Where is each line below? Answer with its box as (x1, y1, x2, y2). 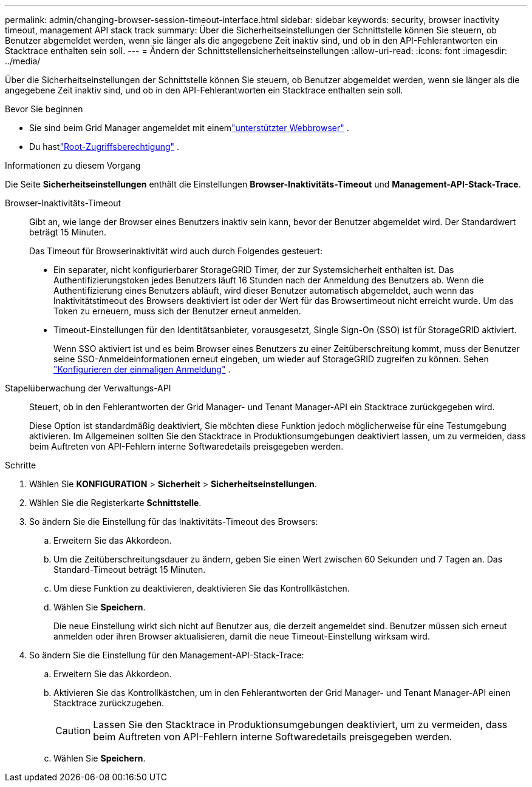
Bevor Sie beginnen (5, 104, 83, 114)
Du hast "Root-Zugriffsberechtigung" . (29, 141, 180, 152)
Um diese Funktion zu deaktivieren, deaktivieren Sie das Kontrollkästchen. (53, 583, 350, 593)
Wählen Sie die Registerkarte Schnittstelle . (29, 498, 202, 508)
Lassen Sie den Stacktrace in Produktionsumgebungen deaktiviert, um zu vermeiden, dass (93, 718, 508, 731)
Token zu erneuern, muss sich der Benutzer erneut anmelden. (53, 306, 301, 316)
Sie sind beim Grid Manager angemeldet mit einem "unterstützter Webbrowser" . (29, 123, 349, 133)
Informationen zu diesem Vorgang (5, 160, 141, 171)
